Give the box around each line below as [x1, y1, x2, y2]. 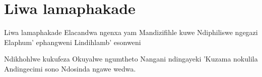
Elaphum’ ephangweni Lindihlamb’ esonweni [4, 36, 141, 47]
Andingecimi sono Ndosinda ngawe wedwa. [4, 63, 136, 73]
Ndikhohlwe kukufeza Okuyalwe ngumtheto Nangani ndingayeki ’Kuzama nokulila [4, 53, 258, 64]
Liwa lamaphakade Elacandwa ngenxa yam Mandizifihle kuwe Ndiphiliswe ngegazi [4, 27, 258, 37]
